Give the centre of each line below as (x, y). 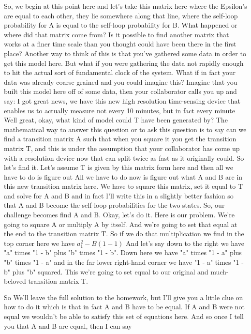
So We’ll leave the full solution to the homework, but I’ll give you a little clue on (124, 297)
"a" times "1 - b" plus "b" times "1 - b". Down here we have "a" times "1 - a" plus (123, 252)
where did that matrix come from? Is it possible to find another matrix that (117, 34)
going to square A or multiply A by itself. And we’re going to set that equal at (121, 224)
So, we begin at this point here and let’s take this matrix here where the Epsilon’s (125, 6)
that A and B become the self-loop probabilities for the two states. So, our (114, 205)
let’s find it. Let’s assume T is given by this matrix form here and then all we (119, 167)
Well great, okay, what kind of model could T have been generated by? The (116, 120)
